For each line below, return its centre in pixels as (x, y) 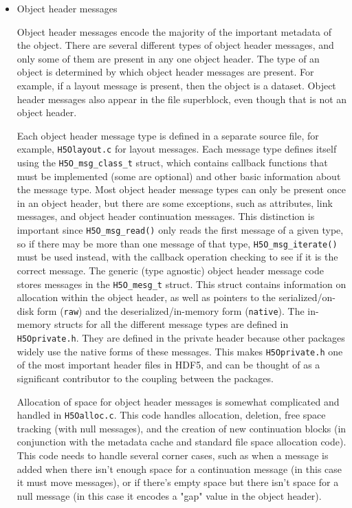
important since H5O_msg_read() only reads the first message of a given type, (180, 230)
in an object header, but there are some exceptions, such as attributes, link (175, 202)
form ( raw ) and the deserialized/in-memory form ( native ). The (171, 310)
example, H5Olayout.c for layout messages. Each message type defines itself (177, 149)
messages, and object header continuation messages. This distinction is (166, 216)
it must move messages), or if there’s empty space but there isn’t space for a (178, 482)
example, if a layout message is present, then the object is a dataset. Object (176, 85)
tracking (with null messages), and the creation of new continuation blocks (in (181, 428)
